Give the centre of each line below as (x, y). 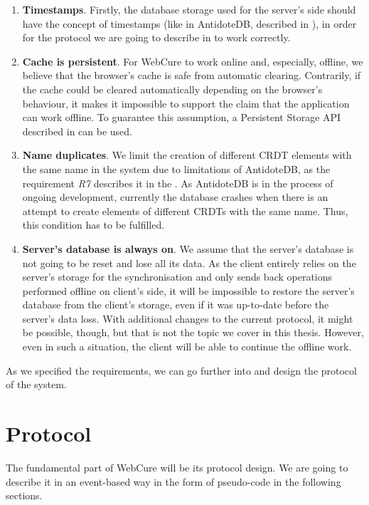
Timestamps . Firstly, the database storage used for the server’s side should (189, 9)
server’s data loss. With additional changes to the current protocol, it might (188, 318)
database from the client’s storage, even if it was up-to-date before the (176, 304)
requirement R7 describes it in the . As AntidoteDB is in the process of (178, 183)
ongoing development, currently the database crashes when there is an (175, 197)
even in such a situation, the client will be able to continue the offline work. (187, 347)
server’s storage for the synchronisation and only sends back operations (177, 277)
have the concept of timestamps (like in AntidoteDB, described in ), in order (189, 23)
